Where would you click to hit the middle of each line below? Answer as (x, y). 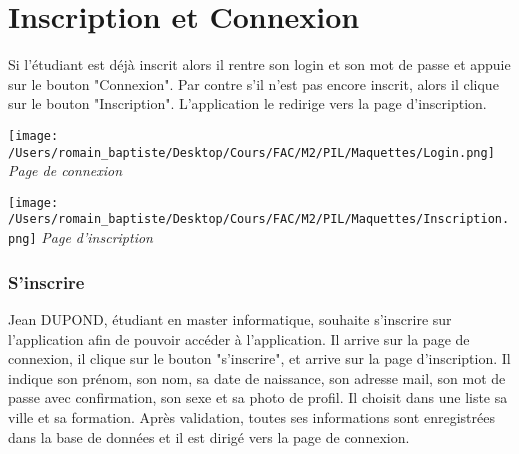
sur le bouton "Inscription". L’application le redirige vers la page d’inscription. (247, 103)
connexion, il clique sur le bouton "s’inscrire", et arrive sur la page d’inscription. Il (259, 358)
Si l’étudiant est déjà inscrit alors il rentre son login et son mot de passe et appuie (259, 64)
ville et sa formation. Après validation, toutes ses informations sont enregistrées (251, 416)
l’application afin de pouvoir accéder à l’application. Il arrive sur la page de (239, 338)
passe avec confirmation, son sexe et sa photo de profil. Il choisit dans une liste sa (258, 397)
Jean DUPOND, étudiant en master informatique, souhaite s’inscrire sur (230, 319)
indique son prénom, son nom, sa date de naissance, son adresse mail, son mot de (257, 377)
